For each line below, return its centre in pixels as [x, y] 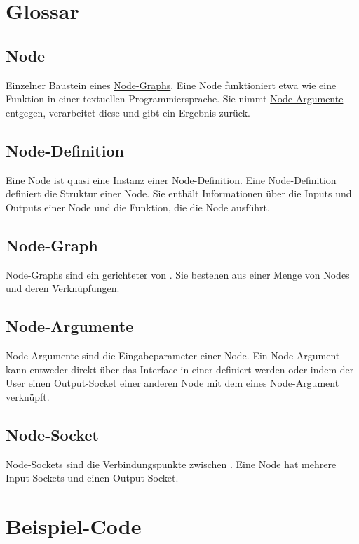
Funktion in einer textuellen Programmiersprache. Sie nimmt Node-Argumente [175, 99]
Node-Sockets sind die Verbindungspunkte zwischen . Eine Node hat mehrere [171, 464]
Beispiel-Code [74, 525]
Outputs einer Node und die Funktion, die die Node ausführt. [138, 207]
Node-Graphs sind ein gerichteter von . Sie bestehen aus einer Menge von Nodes [178, 274]
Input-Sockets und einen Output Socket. [92, 478]
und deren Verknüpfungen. [63, 288]
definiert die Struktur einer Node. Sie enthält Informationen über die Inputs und [179, 193]
